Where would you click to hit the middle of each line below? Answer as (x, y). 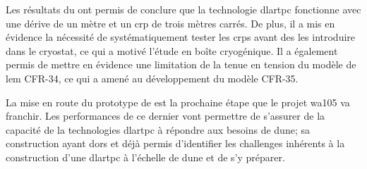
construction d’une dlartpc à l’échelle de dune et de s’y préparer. (145, 157)
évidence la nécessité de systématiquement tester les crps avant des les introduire (181, 37)
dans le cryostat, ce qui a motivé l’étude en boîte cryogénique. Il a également (172, 50)
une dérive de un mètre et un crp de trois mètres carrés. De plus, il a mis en (170, 23)
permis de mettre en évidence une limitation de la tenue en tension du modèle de (181, 64)
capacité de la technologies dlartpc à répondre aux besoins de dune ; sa (158, 129)
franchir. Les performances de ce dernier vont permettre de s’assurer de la (166, 116)
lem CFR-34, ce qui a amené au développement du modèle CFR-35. (152, 78)
